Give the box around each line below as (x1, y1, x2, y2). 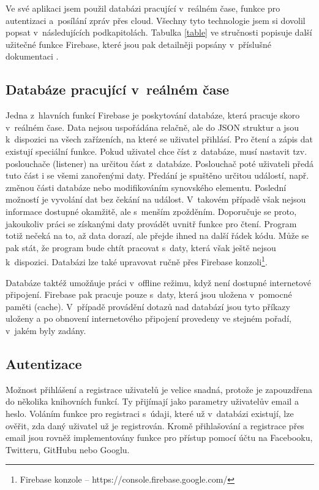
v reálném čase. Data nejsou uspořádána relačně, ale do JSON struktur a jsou (6, 120, 299, 133)
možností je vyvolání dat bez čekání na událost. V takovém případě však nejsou (6, 193, 306, 206)
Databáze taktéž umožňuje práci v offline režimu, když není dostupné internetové (6, 276, 311, 289)
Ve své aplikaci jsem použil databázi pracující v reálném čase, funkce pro (6, 2, 280, 14)
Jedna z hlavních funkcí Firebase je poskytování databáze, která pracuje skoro (6, 109, 300, 122)
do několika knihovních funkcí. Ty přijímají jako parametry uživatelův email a (6, 395, 299, 408)
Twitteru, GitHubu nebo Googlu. (6, 443, 130, 456)
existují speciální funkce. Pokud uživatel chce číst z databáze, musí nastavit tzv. (6, 144, 307, 157)
